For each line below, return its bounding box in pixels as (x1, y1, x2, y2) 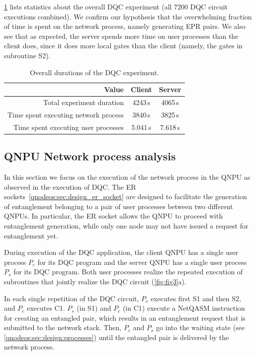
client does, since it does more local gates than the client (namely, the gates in (4, 40, 243, 51)
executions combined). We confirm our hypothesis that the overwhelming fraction (4, 11, 252, 21)
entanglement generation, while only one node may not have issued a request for (4, 220, 249, 231)
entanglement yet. (4, 230, 58, 240)
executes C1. (26, 303, 65, 313)
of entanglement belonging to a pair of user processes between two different (4, 201, 233, 211)
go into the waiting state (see (156, 322, 245, 333)
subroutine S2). (4, 50, 51, 60)
